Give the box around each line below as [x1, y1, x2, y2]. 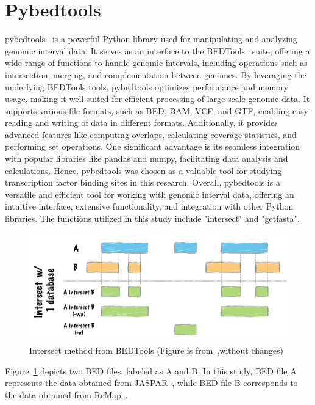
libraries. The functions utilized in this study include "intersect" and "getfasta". [5, 212, 300, 225]
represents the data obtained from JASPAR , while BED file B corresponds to [5, 376, 298, 389]
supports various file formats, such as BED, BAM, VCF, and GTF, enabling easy [5, 104, 309, 117]
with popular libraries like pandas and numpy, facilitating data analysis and [5, 152, 288, 165]
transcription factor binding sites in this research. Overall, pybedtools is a [5, 176, 280, 189]
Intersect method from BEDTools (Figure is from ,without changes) [29, 343, 283, 356]
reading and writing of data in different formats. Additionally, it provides [5, 116, 278, 129]
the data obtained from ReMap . [5, 388, 128, 401]
